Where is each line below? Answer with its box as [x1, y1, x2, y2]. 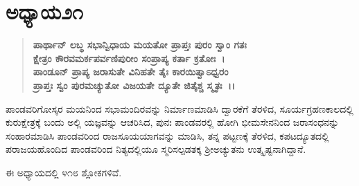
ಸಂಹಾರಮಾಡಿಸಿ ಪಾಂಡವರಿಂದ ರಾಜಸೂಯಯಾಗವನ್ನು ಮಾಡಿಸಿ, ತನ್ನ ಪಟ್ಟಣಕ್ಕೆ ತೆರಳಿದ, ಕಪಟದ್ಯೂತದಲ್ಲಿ [6, 128, 329, 142]
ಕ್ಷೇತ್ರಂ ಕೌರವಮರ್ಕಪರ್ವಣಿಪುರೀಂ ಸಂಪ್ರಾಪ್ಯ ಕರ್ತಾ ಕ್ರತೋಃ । [33, 50, 225, 65]
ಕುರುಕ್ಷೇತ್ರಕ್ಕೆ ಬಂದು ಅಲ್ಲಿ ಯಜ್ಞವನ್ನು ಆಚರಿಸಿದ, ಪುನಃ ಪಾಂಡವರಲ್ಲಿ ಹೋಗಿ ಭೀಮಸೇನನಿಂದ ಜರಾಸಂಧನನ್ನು [6, 115, 340, 129]
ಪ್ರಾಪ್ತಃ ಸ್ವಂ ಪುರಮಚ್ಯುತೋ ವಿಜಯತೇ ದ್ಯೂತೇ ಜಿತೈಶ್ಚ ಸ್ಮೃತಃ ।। [33, 77, 236, 92]
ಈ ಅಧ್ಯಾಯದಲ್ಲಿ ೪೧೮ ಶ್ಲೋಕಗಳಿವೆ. [6, 165, 122, 179]
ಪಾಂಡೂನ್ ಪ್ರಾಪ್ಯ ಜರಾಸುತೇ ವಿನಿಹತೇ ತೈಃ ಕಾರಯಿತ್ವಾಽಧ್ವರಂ [33, 64, 229, 79]
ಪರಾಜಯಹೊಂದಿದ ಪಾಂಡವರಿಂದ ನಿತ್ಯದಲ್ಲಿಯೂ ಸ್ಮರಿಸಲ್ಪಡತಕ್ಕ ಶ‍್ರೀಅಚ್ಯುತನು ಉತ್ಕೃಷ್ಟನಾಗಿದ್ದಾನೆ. [6, 142, 306, 156]
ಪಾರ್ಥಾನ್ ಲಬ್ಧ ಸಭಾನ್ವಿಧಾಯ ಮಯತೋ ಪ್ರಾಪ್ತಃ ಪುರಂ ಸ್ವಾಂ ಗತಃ [33, 37, 247, 52]
